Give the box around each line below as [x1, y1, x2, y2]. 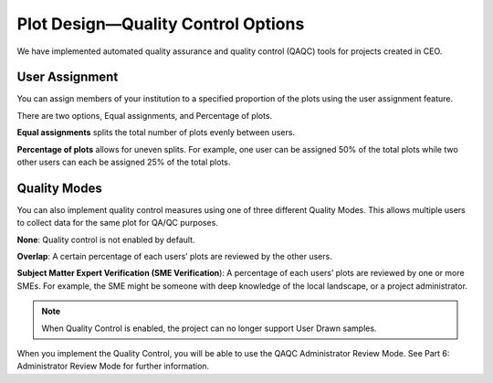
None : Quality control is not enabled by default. [16, 234, 195, 245]
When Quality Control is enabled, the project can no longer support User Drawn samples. [41, 323, 377, 334]
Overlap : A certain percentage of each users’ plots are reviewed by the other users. [16, 251, 332, 262]
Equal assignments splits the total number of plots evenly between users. [16, 127, 296, 138]
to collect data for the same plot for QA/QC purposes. [16, 218, 219, 229]
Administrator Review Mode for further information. [16, 361, 210, 372]
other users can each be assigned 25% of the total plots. [16, 156, 231, 168]
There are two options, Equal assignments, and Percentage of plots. [16, 110, 273, 121]
